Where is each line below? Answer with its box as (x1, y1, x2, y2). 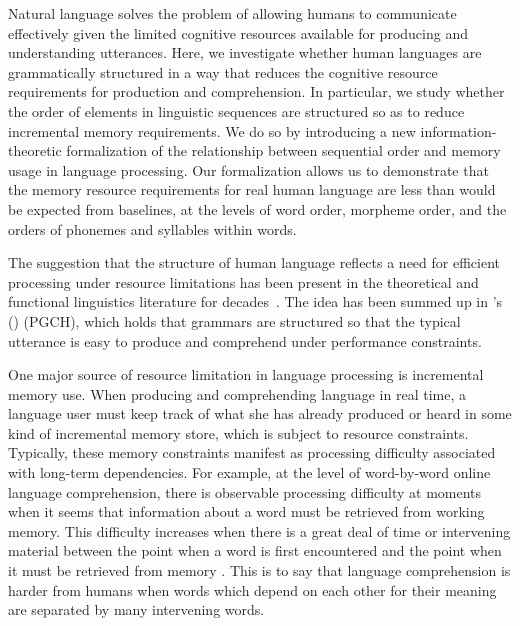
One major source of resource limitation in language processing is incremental (8, 364, 484, 385)
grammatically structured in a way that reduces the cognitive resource (8, 61, 438, 82)
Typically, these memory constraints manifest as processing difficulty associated (8, 442, 496, 463)
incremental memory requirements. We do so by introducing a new (8, 120, 416, 141)
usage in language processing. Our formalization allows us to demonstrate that (8, 159, 489, 180)
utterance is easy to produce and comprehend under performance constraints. (8, 330, 482, 351)
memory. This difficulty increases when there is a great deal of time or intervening (8, 520, 511, 541)
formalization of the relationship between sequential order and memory (66, 140, 501, 161)
